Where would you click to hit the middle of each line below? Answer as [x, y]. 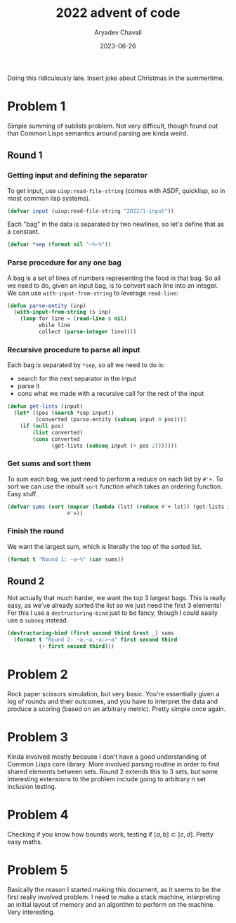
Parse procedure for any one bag [64, 263]
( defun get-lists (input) [45, 406]
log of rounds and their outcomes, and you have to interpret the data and [113, 701]
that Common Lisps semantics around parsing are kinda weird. [98, 133]
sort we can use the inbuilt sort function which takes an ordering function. [115, 486]
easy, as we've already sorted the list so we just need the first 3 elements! [114, 606]
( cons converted [56, 439]
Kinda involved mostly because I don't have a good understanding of [107, 757]
